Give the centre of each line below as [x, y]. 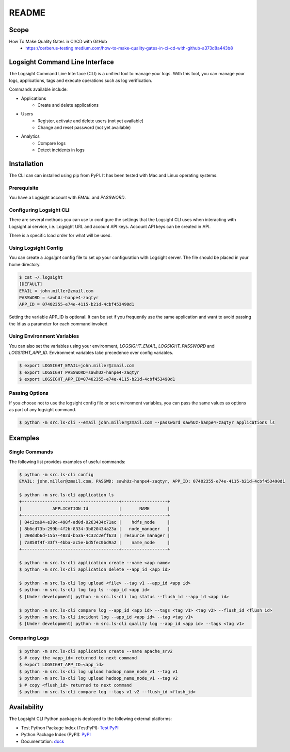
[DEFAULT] [31, 284]
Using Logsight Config [36, 248]
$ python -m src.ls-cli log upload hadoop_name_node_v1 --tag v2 [98, 678]
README [27, 13]
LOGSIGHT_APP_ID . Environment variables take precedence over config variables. [91, 353]
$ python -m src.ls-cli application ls [66, 495]
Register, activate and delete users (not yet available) [90, 121]
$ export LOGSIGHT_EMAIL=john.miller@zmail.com [77, 366]
